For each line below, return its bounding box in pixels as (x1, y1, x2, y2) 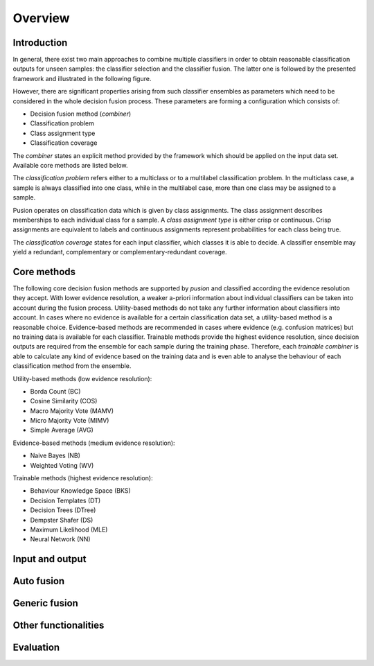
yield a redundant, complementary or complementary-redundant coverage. (12, 248, 228, 256)
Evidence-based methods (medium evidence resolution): (12, 439, 176, 447)
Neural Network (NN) (30, 535, 91, 543)
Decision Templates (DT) (30, 496, 101, 505)
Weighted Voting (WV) (30, 461, 94, 469)
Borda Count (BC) (30, 387, 81, 395)
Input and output (12, 553, 87, 565)
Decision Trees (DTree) (30, 506, 96, 514)
